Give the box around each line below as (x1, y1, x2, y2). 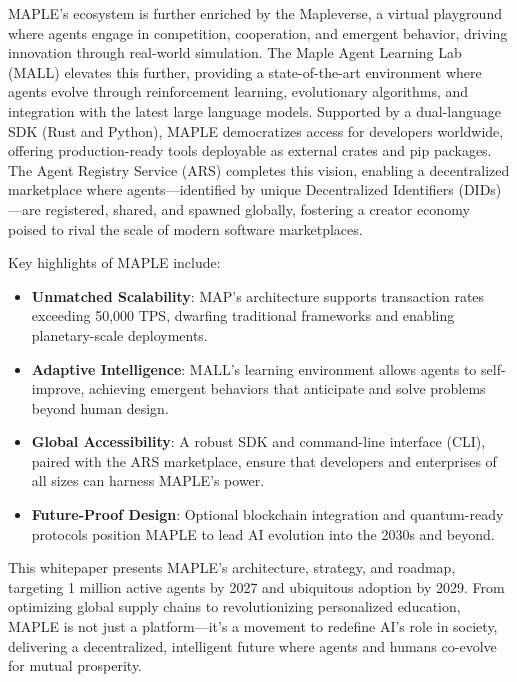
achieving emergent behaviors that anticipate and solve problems (89, 378, 486, 399)
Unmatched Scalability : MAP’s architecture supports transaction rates (31, 285, 485, 306)
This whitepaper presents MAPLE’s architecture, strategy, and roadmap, (8, 557, 456, 578)
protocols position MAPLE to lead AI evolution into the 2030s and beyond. (31, 523, 495, 544)
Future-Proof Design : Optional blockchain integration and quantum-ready (31, 504, 504, 525)
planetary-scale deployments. (31, 324, 208, 345)
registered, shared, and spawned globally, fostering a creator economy (45, 198, 470, 219)
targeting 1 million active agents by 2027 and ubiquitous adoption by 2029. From (8, 576, 505, 597)
